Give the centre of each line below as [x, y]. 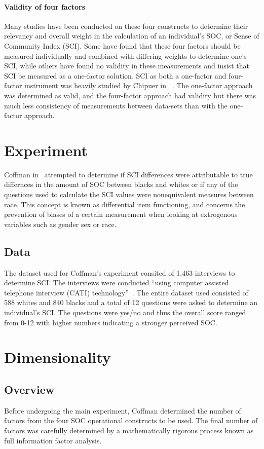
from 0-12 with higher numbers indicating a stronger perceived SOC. [111, 322]
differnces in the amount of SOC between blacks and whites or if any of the [121, 184]
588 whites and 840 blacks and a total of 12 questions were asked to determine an [131, 302]
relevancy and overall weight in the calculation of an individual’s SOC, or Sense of [132, 36]
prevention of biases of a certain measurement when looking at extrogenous [121, 214]
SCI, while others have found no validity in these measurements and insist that [127, 66]
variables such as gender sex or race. [60, 224]
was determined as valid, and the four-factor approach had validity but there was [130, 95]
